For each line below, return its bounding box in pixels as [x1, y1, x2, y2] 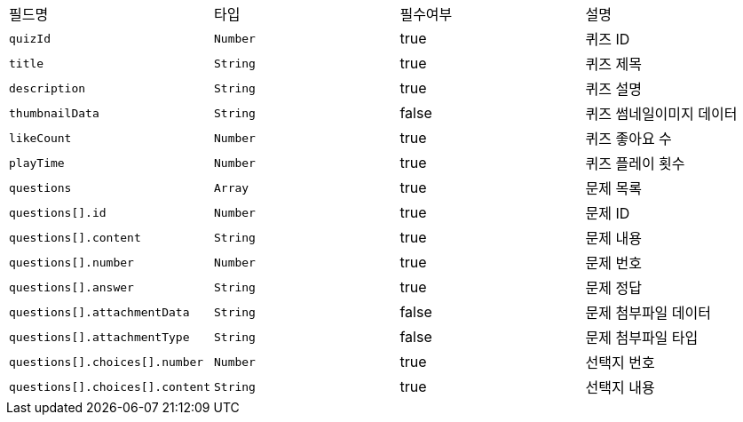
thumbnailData [9, 106, 99, 120]
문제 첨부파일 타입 [585, 329, 699, 346]
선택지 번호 [585, 354, 655, 371]
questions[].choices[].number [9, 354, 204, 369]
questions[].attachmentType [9, 330, 190, 344]
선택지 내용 [585, 378, 655, 396]
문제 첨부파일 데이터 [585, 304, 711, 322]
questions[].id [9, 205, 107, 219]
